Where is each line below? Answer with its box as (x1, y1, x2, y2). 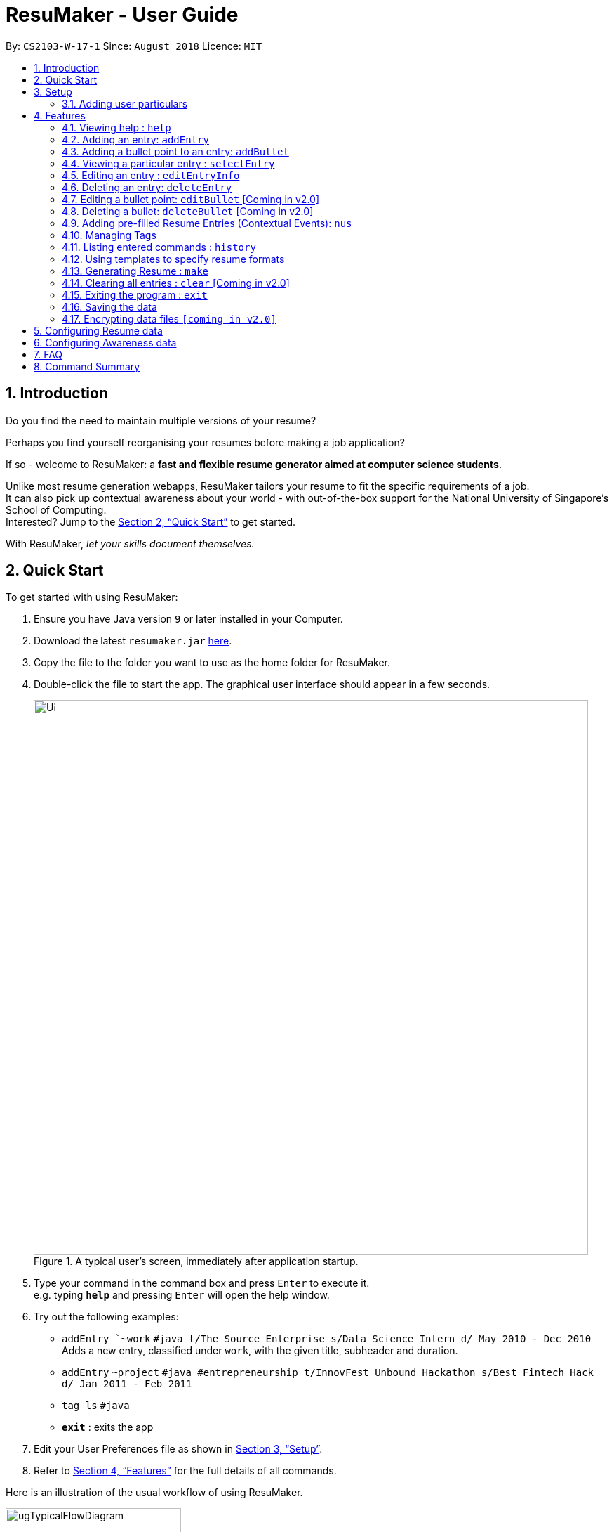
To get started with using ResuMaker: (6, 591, 178, 604)
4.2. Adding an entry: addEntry (62, 133, 209, 145)
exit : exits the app (62, 1421, 154, 1434)
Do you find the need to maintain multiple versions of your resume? (6, 414, 316, 427)
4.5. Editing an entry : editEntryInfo (62, 169, 240, 181)
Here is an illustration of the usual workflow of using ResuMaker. (6, 1486, 303, 1499)
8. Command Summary (34, 360, 140, 372)
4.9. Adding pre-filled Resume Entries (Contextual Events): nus (62, 216, 352, 229)
